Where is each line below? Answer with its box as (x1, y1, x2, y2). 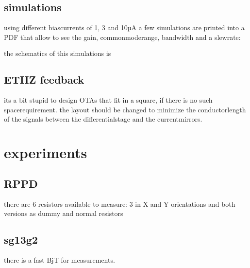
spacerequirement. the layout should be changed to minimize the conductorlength (4, 104, 246, 114)
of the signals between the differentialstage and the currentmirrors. (4, 114, 202, 124)
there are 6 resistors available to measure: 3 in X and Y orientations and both (4, 198, 235, 209)
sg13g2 (4, 232, 38, 247)
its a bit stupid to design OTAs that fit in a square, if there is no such (4, 95, 213, 105)
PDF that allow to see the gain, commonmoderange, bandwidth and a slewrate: (4, 32, 241, 42)
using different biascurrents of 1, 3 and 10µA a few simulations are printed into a (4, 22, 245, 33)
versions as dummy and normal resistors (4, 208, 123, 218)
